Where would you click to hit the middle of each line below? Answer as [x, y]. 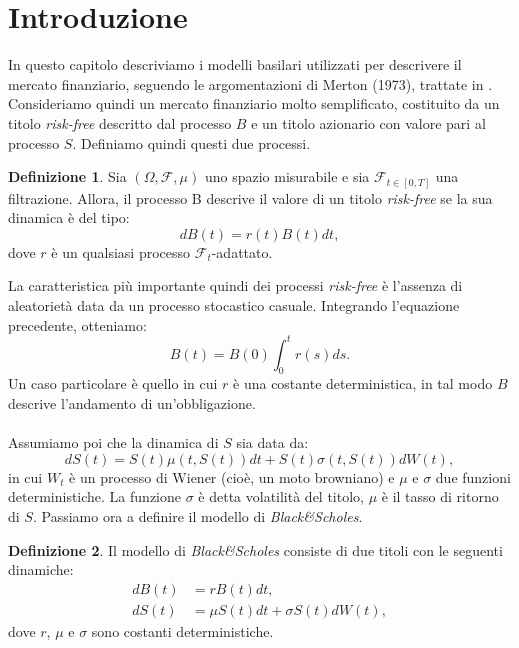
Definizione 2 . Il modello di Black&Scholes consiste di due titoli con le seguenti [255, 549]
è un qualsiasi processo [121, 251]
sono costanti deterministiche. [182, 630]
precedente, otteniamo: [77, 324]
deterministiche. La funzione [94, 496]
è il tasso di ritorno [440, 496]
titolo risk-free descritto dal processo [120, 122]
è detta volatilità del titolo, [281, 496]
